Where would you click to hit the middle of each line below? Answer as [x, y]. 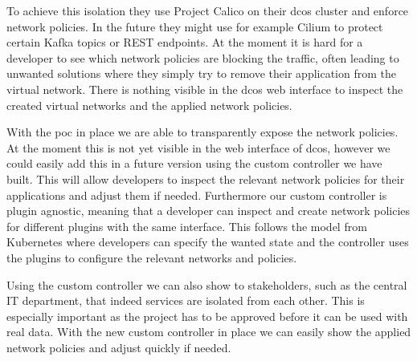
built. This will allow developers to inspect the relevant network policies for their [206, 178]
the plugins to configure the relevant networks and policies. [152, 257]
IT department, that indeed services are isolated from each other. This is [186, 300]
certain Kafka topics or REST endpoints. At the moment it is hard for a [185, 42]
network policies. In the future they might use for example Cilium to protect [195, 26]
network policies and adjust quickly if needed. [119, 347]
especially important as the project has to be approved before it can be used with [207, 316]
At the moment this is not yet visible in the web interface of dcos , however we [198, 147]
